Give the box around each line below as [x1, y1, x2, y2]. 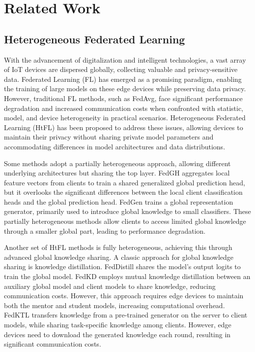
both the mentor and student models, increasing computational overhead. [4, 300, 225, 310]
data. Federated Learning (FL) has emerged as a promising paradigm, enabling [4, 73, 242, 84]
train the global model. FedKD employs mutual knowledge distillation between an [4, 271, 251, 282]
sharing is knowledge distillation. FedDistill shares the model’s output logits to [4, 261, 241, 272]
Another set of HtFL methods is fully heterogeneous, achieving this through [4, 242, 232, 252]
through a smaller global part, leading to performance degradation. [4, 225, 206, 236]
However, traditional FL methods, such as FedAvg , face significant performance [4, 93, 243, 103]
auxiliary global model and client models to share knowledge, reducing [4, 281, 216, 291]
